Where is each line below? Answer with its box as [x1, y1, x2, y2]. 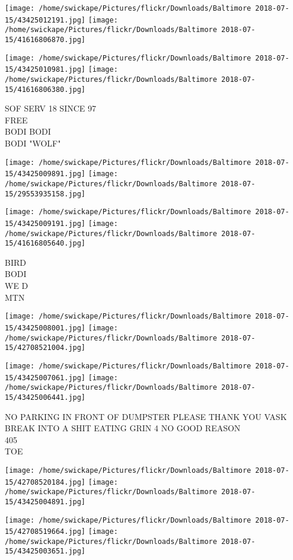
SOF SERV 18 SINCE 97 [5, 102, 97, 114]
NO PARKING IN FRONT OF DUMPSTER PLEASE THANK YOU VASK [5, 410, 287, 422]
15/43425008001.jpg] [5, 323, 86, 332]
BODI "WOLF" [5, 137, 61, 149]
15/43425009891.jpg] [5, 170, 86, 179]
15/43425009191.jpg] [5, 219, 86, 228]
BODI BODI [5, 125, 51, 138]
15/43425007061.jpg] [5, 373, 86, 382]
